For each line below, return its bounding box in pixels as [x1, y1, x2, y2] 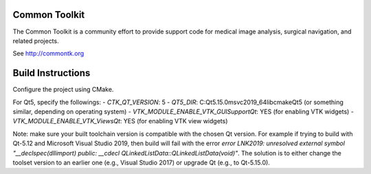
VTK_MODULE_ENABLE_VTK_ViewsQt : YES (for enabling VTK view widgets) [12, 117, 228, 125]
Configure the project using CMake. [12, 86, 114, 94]
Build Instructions [12, 67, 91, 79]
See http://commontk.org [12, 49, 85, 58]
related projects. [12, 36, 59, 45]
